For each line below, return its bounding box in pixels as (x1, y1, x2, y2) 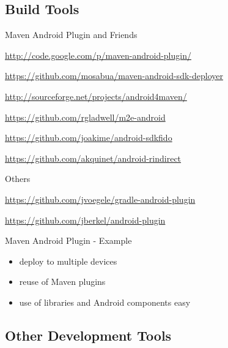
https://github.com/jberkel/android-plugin (5, 213, 166, 226)
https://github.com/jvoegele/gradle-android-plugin (5, 192, 196, 205)
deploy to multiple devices (19, 254, 117, 267)
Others (5, 172, 31, 185)
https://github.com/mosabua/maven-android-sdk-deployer (5, 69, 223, 82)
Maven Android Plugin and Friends (5, 28, 138, 41)
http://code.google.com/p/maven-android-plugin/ (5, 48, 191, 61)
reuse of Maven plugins (19, 275, 106, 288)
